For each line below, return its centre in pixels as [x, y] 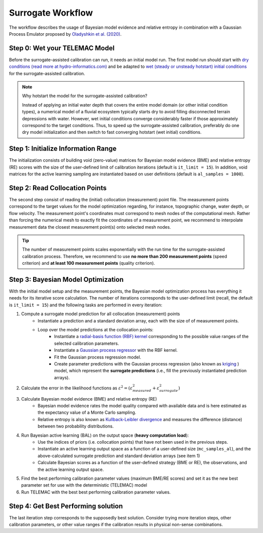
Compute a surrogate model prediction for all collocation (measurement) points [101, 314]
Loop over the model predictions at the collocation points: [95, 329]
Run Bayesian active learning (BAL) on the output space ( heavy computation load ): [105, 435]
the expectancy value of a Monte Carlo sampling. [87, 412]
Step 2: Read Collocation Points [58, 188]
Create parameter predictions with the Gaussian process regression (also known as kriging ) [147, 363]
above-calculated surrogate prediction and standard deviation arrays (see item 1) [119, 456]
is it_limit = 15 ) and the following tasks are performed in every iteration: [86, 305]
